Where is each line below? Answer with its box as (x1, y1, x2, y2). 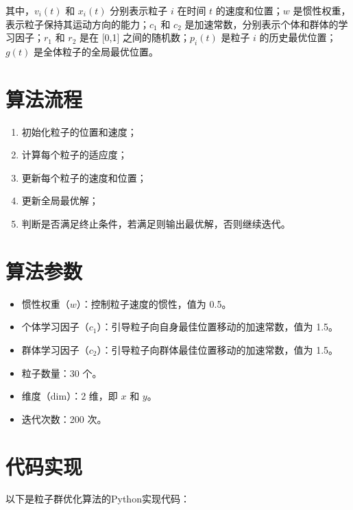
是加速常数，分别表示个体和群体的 (184, 16, 339, 31)
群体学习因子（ (21, 342, 89, 356)
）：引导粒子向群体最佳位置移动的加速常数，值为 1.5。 (97, 342, 339, 356)
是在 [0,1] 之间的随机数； (80, 30, 191, 45)
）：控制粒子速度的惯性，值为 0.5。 (76, 296, 232, 311)
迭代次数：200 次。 (21, 411, 107, 426)
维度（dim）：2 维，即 (21, 389, 118, 403)
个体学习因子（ (21, 319, 89, 334)
